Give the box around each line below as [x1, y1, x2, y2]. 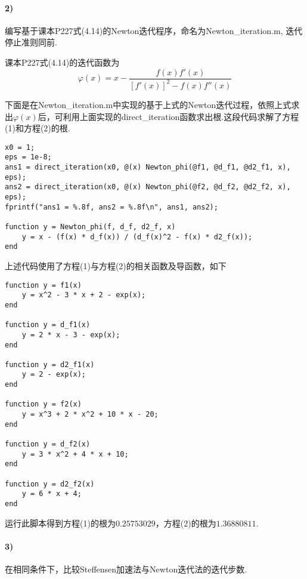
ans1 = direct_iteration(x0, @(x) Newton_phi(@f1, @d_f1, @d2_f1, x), [5, 163, 291, 172]
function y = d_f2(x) [5, 440, 91, 449]
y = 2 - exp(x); [21, 370, 86, 379]
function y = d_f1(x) [5, 321, 91, 329]
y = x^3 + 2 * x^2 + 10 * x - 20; [21, 410, 159, 419]
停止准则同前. [5, 36, 57, 48]
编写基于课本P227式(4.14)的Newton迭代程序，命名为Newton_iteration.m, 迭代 [5, 24, 303, 36]
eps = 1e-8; [5, 153, 52, 162]
